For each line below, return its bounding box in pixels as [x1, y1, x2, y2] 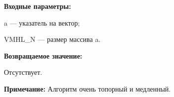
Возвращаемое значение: [4, 50, 83, 61]
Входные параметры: [4, 1, 71, 11]
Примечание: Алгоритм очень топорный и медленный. [4, 83, 171, 94]
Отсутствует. [4, 67, 43, 77]
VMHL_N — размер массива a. [4, 34, 101, 44]
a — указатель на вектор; [4, 17, 80, 28]
